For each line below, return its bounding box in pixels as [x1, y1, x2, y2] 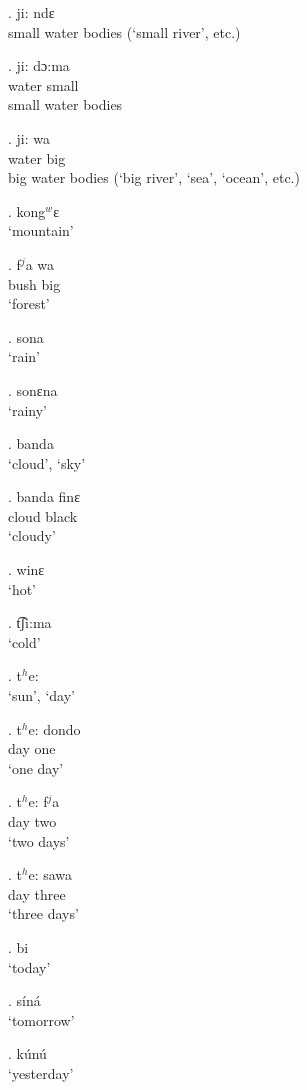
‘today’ [8, 956, 51, 977]
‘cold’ [8, 631, 41, 652]
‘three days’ [8, 903, 79, 924]
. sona [8, 326, 44, 347]
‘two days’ [8, 830, 70, 851]
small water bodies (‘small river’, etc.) [8, 21, 241, 42]
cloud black [8, 505, 78, 526]
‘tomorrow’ [8, 1009, 75, 1030]
